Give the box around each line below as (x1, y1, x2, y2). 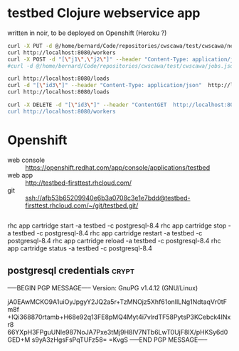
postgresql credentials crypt (7, 265, 135, 277)
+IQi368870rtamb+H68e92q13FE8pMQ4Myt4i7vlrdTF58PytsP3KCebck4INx (7, 312, 231, 321)
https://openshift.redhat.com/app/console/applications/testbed (25, 163, 211, 172)
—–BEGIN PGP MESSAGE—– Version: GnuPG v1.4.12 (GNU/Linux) (7, 283, 198, 292)
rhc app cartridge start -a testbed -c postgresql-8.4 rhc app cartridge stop (7, 221, 227, 230)
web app (7, 171, 33, 179)
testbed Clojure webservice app (7, 5, 201, 21)
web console (7, 156, 45, 164)
